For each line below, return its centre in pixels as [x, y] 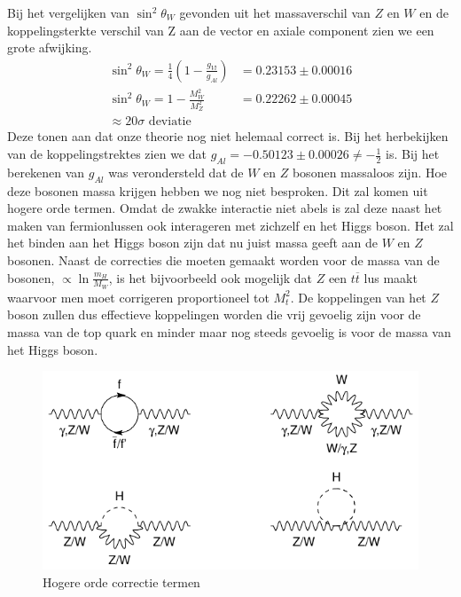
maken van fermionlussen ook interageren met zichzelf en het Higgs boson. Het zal [230, 225]
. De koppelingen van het [358, 297]
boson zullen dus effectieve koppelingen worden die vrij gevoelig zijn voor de [214, 314]
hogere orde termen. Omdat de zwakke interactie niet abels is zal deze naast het [225, 208]
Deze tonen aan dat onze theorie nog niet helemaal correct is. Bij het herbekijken [228, 136]
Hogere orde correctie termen [121, 581]
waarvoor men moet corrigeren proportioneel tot [138, 297]
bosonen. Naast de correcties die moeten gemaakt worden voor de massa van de [223, 260]
